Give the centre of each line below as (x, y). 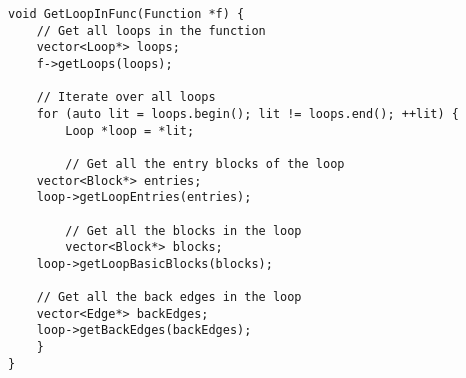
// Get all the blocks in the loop (183, 230)
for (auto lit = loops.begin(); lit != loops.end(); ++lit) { (248, 113)
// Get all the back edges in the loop (169, 297)
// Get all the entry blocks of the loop (205, 163)
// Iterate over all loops (126, 97)
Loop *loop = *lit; (130, 130)
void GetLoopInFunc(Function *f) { (126, 14)
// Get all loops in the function (151, 30)
